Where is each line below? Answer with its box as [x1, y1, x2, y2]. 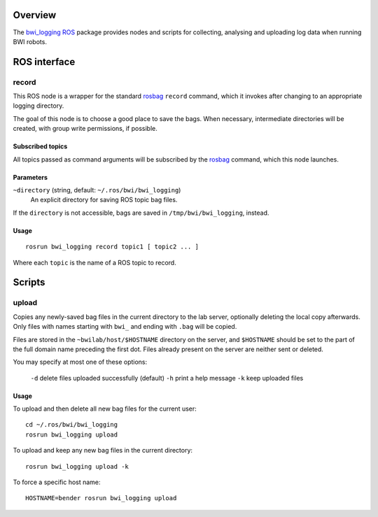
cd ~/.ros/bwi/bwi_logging [25, 420, 118, 429]
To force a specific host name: [13, 478, 101, 486]
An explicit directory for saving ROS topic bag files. [30, 196, 178, 204]
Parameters [13, 173, 48, 181]
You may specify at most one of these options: [13, 357, 148, 367]
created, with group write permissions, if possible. [13, 125, 157, 133]
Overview [13, 9, 57, 21]
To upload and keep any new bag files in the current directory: [13, 446, 192, 455]
